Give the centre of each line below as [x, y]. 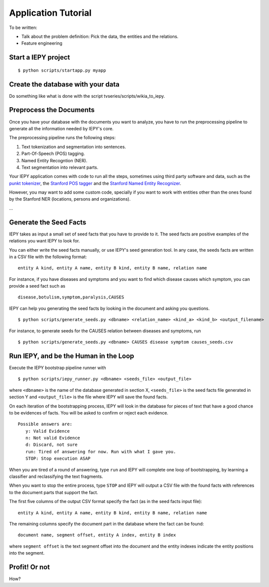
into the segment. [27, 553]
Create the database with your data [64, 84]
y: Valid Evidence [47, 431]
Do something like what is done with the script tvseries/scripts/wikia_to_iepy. [87, 96]
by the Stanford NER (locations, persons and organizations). [70, 199]
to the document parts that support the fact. [54, 492]
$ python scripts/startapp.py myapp [62, 70]
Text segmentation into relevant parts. [60, 167]
